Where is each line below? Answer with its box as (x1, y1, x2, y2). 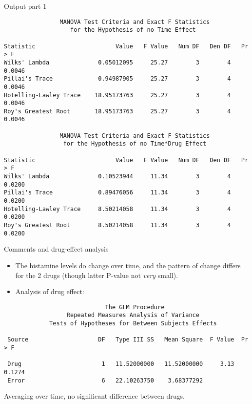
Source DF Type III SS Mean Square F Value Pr (7, 336, 249, 343)
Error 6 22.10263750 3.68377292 (7, 377, 203, 384)
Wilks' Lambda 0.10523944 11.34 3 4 (4, 173, 231, 180)
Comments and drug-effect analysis (4, 244, 109, 254)
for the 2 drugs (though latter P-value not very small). (15, 270, 178, 280)
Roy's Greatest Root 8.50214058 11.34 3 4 (4, 222, 231, 229)
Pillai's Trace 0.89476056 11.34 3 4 (4, 189, 231, 196)
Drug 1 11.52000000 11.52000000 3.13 (7, 361, 234, 368)
